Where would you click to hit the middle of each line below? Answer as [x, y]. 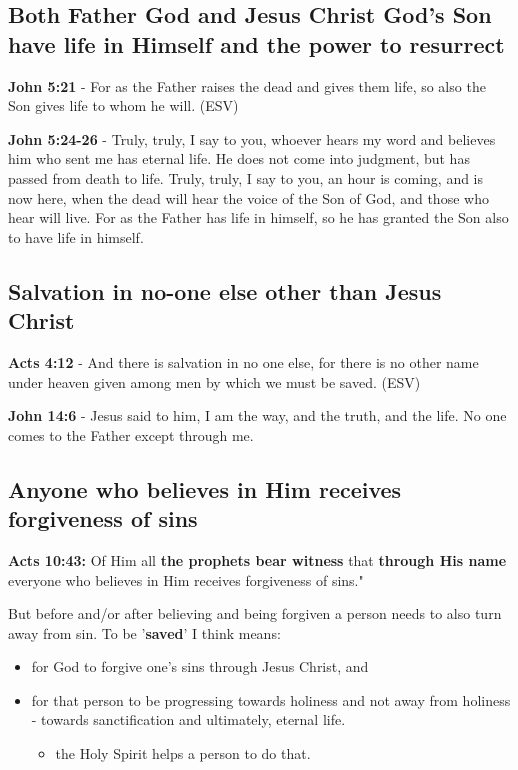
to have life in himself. [76, 236]
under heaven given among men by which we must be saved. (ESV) [214, 381]
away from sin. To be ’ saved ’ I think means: [144, 632]
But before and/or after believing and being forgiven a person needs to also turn [255, 613]
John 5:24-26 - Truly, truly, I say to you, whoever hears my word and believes [252, 138]
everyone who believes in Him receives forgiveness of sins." [186, 579]
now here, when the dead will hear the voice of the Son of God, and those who [248, 197]
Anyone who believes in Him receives [205, 488]
